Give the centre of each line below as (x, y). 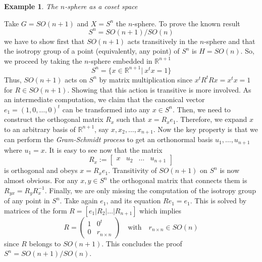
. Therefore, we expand (212, 119)
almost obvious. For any (41, 180)
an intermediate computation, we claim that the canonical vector (104, 99)
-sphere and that (230, 41)
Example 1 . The (31, 6)
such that (131, 119)
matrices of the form (36, 210)
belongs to (45, 243)
